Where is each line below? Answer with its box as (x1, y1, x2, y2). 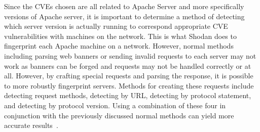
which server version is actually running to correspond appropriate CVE (4, 21, 228, 31)
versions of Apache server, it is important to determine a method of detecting (4, 11, 245, 21)
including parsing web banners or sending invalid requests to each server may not (4, 50, 256, 61)
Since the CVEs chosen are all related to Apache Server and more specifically (4, 1, 244, 11)
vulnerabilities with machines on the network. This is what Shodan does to (4, 30, 237, 41)
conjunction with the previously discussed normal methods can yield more (4, 110, 234, 120)
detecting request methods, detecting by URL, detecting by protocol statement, (4, 90, 251, 101)
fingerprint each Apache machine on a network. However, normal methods (4, 40, 234, 51)
